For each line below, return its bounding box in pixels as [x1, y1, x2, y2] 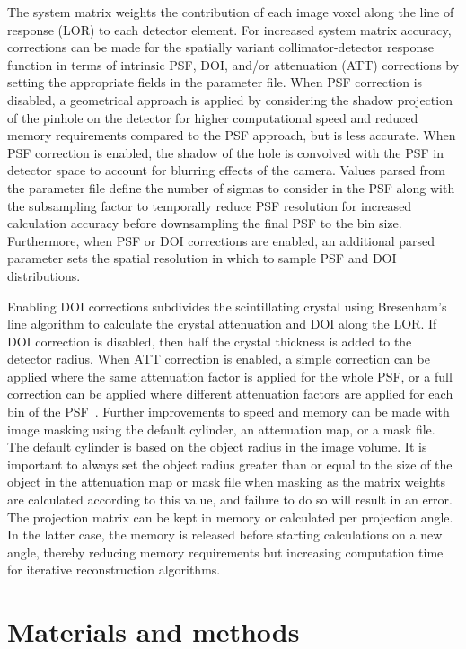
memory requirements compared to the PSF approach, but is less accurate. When [7, 126, 456, 145]
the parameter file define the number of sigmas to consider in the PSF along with [7, 178, 455, 197]
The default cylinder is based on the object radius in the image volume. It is [7, 437, 427, 456]
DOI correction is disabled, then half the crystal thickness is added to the [7, 331, 412, 350]
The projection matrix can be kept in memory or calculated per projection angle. [7, 507, 453, 526]
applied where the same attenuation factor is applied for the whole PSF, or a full [7, 366, 453, 385]
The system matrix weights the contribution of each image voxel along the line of [7, 3, 454, 21]
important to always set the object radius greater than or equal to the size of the [7, 454, 453, 473]
